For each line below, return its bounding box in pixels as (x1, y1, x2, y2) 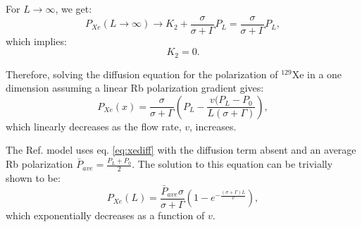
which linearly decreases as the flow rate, (6, 118, 182, 133)
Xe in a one (292, 66, 342, 81)
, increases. (189, 118, 237, 133)
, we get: (55, 1, 92, 16)
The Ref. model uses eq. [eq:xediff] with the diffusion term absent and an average (6, 142, 356, 157)
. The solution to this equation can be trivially (132, 157, 333, 171)
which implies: (6, 33, 67, 48)
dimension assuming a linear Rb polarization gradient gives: (6, 80, 264, 95)
